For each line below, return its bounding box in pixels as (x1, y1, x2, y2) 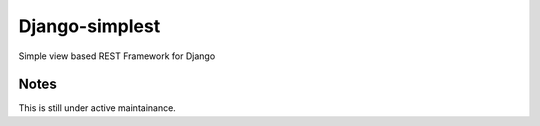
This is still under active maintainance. (18, 102, 177, 114)
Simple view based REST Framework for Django (18, 50, 216, 62)
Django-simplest (18, 15, 161, 37)
